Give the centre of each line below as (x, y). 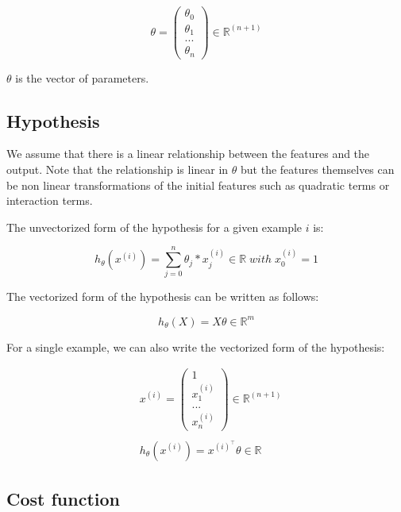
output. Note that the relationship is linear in (118, 169)
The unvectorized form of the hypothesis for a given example (154, 227)
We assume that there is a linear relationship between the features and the (188, 154)
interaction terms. (50, 200)
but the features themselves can (318, 169)
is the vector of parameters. (82, 77)
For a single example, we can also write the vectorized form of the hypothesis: (196, 346)
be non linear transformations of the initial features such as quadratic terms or (198, 185)
